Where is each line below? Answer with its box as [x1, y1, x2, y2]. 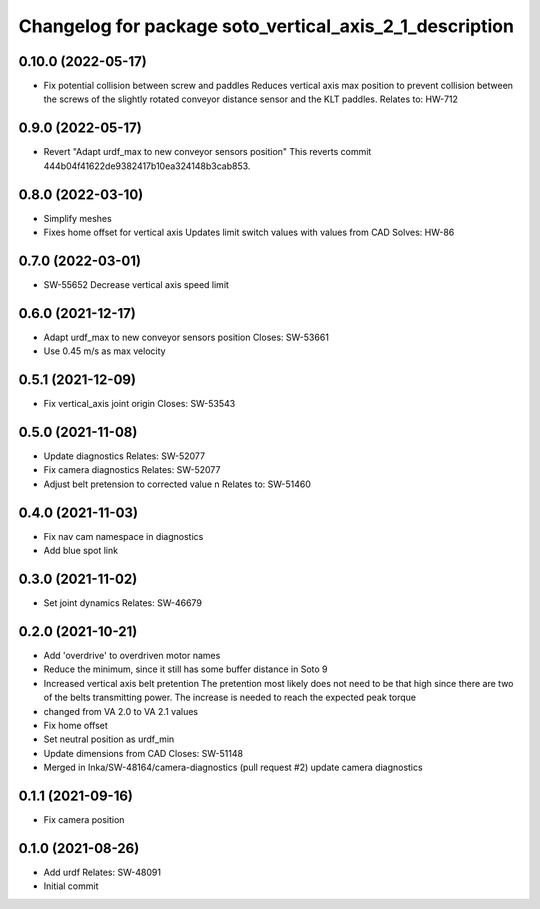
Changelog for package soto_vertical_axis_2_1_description [18, 15, 515, 37]
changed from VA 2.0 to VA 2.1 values [43, 705, 199, 717]
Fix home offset [43, 719, 109, 731]
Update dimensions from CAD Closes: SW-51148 [43, 747, 244, 759]
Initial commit [43, 880, 99, 892]
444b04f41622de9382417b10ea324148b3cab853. [43, 160, 251, 172]
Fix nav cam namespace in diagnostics [43, 530, 204, 542]
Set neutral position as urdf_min [43, 733, 175, 745]
